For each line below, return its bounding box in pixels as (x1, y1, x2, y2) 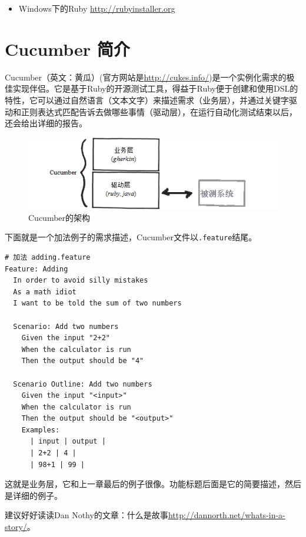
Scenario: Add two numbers (13, 322, 119, 331)
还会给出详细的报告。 (5, 117, 87, 129)
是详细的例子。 (5, 489, 62, 501)
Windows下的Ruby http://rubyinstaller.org (18, 2, 175, 14)
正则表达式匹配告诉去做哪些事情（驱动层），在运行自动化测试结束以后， (21, 105, 297, 118)
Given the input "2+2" (21, 334, 110, 343)
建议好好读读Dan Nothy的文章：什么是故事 (5, 509, 168, 521)
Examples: (21, 425, 60, 434)
